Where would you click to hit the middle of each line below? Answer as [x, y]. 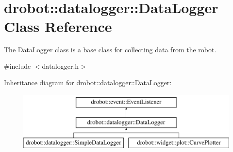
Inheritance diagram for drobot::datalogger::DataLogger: [88, 82]
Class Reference [58, 26]
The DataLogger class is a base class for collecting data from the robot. [110, 50]
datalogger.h [60, 66]
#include [17, 66]
